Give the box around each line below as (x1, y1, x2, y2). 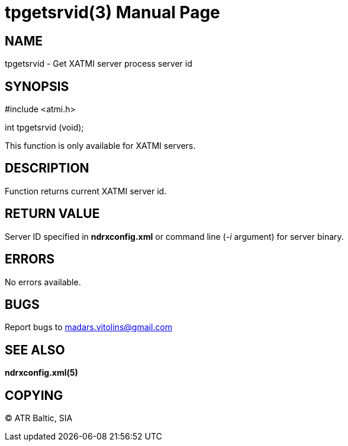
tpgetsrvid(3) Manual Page (5, 2, 220, 22)
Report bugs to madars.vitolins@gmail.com (5, 322, 172, 333)
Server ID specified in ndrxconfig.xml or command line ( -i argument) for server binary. (5, 231, 344, 242)
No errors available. (5, 276, 81, 287)
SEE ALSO (5, 342, 65, 357)
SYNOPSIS (5, 79, 69, 94)
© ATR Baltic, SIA (5, 413, 73, 424)
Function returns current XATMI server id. (5, 185, 167, 196)
